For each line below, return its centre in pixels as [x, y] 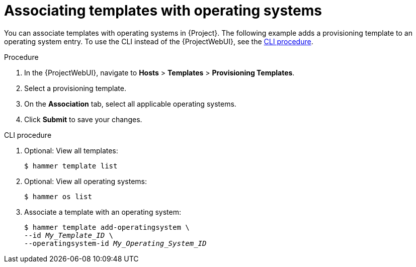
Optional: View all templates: [71, 150]
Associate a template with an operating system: [103, 212]
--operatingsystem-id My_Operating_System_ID [115, 243]
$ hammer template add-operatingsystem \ [107, 227]
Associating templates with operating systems [163, 11]
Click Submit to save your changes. [83, 119]
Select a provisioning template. [75, 88]
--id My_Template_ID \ [69, 235]
